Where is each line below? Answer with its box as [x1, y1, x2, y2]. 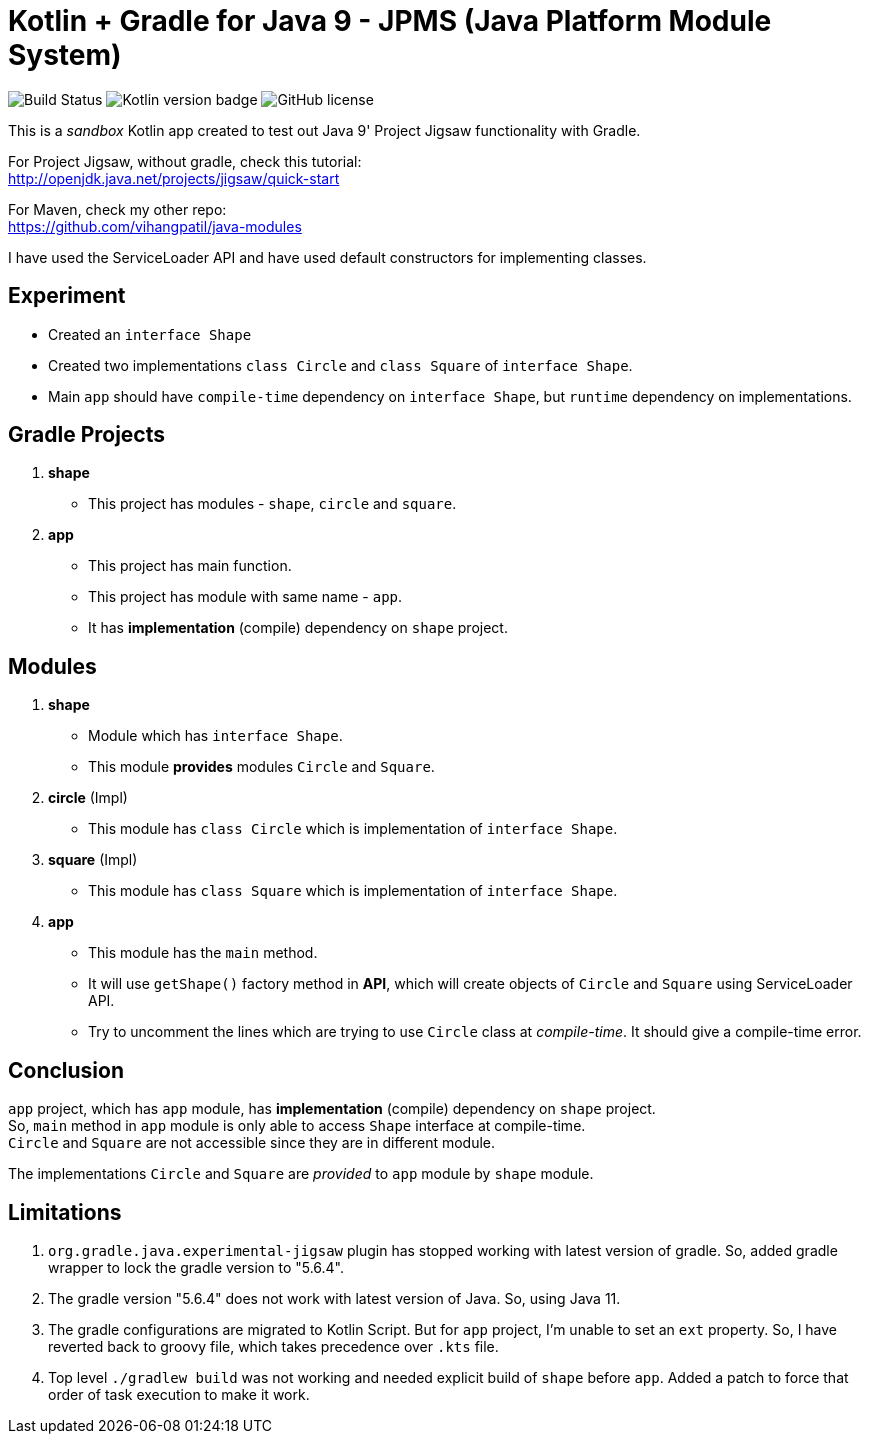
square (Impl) [48, 851, 138, 869]
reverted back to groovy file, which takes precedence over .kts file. [48, 1337, 499, 1355]
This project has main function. [88, 557, 292, 575]
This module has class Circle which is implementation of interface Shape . [88, 820, 618, 838]
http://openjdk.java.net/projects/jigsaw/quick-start [8, 169, 340, 187]
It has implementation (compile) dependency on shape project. [88, 619, 508, 637]
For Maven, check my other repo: [8, 200, 227, 218]
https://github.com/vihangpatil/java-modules [8, 217, 302, 235]
